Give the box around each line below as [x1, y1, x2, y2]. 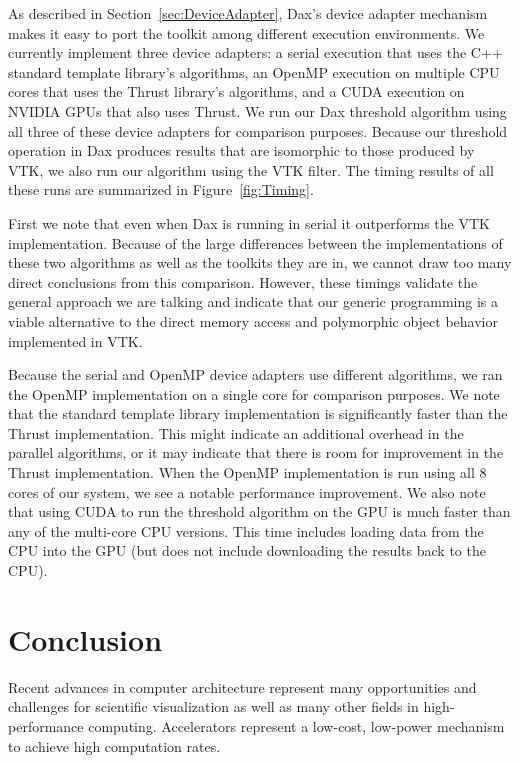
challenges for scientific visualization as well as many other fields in [8, 696, 419, 717]
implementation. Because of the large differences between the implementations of [8, 232, 503, 253]
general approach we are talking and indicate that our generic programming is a [8, 291, 498, 312]
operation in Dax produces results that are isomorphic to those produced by [8, 140, 475, 161]
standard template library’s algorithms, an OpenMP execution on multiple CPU [8, 61, 500, 82]
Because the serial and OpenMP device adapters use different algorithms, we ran [8, 364, 503, 385]
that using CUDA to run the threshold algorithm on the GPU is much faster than [8, 501, 511, 522]
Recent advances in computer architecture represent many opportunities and [8, 676, 477, 697]
